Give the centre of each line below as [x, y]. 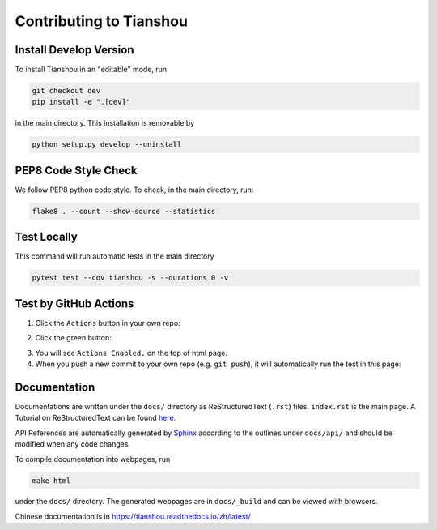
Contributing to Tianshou [101, 21]
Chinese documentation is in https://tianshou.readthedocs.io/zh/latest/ [133, 516]
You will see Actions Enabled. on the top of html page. [132, 353]
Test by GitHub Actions [74, 303]
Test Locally [47, 237]
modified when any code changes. [73, 444]
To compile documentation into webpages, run [93, 459]
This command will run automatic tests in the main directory [115, 256]
